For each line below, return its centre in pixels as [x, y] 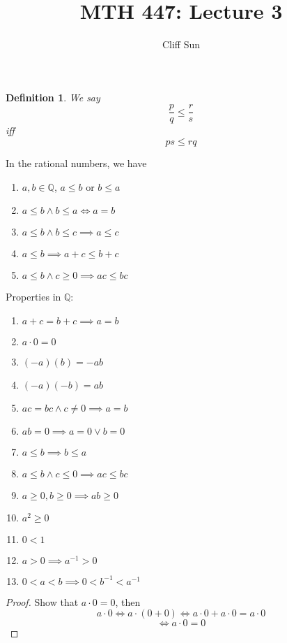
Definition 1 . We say [53, 97]
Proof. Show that [42, 601]
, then [128, 601]
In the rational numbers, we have [76, 162]
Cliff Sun [181, 44]
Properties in [33, 297]
